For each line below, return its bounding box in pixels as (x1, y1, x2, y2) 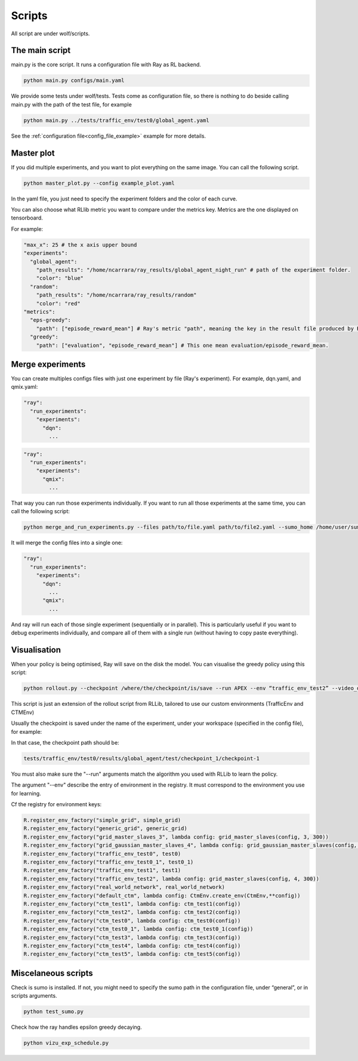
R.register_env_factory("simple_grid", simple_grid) (23, 817, 181, 824)
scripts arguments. (11, 992, 57, 999)
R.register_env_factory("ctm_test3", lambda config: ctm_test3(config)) (23, 934, 241, 941)
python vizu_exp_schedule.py (23, 1039, 109, 1047)
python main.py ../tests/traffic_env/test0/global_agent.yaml (23, 117, 209, 124)
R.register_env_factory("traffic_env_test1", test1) (23, 867, 181, 874)
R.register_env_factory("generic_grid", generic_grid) (23, 825, 187, 832)
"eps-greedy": (30, 317, 72, 324)
